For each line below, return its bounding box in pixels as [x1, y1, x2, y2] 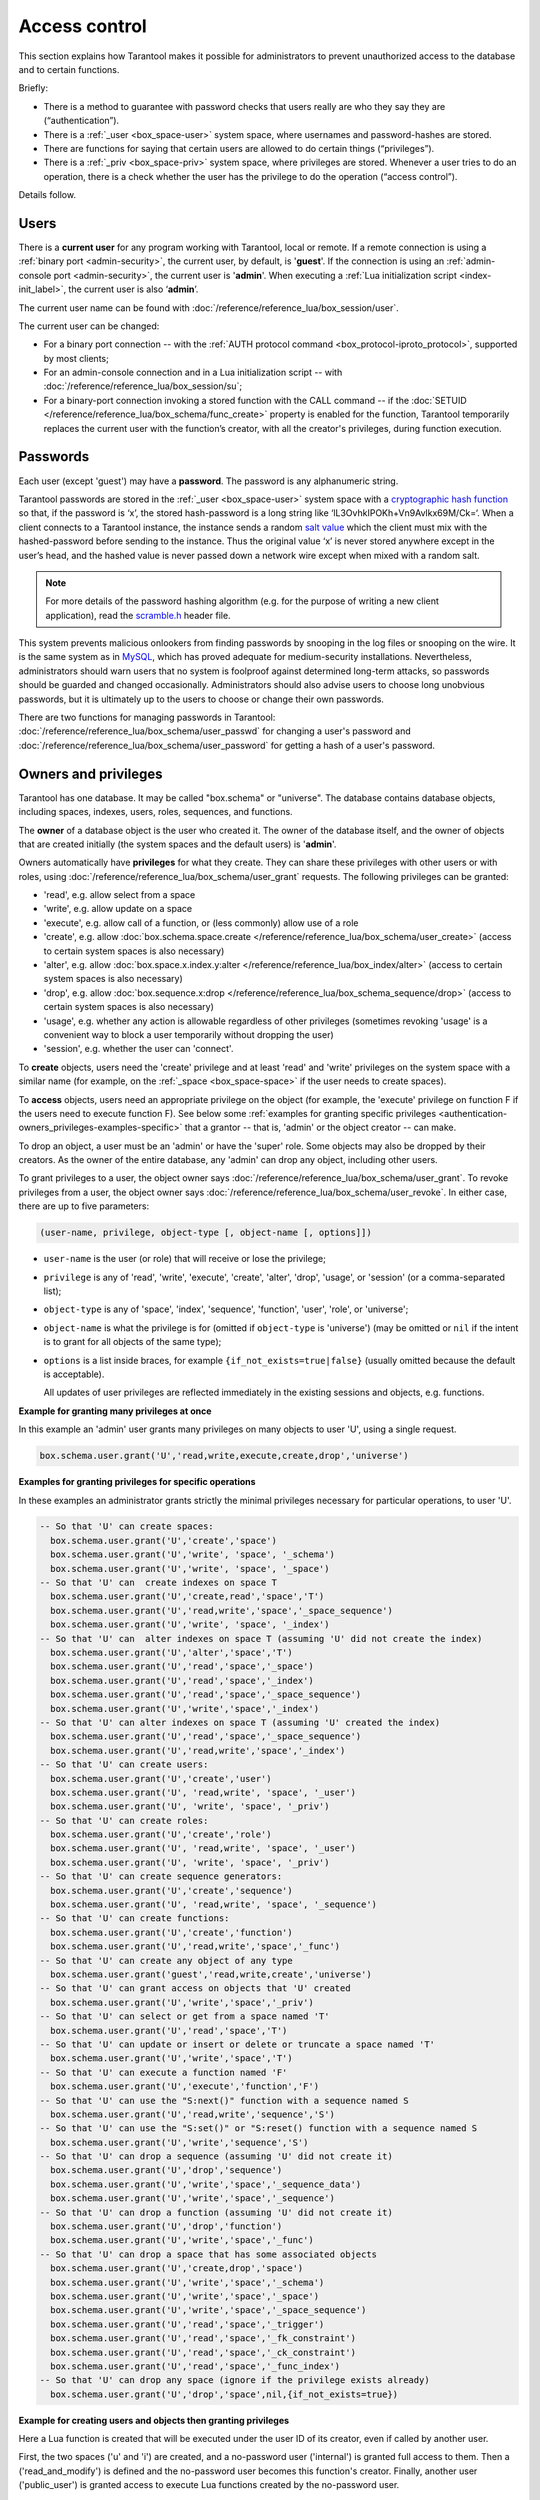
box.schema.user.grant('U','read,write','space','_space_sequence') [50, 1605, 394, 1616]
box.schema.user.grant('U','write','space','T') [50, 2053, 294, 2064]
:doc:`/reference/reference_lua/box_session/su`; [43, 380, 243, 392]
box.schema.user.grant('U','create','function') [50, 1926, 294, 1938]
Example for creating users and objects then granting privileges [18, 2414, 290, 2426]
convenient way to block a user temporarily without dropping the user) [43, 1028, 334, 1040]
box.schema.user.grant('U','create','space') [50, 1535, 277, 1546]
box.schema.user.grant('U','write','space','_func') [50, 2235, 314, 2246]
